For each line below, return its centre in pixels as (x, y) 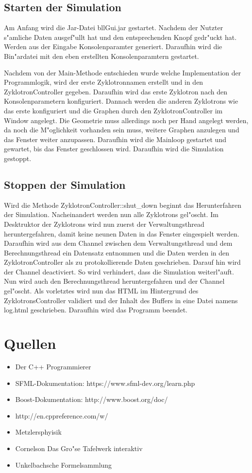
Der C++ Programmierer (53, 366)
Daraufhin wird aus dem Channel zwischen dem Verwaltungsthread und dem (118, 243)
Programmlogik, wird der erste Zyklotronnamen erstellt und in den (104, 82)
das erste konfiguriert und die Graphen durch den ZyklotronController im (113, 110)
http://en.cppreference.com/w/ (62, 415)
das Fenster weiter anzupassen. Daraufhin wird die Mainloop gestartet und (115, 139)
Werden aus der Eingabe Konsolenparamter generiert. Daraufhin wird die (113, 46)
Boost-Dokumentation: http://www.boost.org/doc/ (92, 399)
